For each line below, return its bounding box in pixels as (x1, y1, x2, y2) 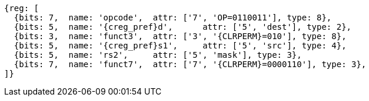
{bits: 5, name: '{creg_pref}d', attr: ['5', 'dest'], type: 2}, (14, 22, 352, 32)
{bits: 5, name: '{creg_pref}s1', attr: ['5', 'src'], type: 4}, (14, 41, 347, 50)
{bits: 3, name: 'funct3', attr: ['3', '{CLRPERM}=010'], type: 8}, (14, 32, 347, 41)
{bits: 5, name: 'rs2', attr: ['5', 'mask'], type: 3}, (14, 50, 302, 60)
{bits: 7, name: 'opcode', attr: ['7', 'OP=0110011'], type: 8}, (14, 13, 332, 22)
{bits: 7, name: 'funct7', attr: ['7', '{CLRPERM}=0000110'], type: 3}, (14, 60, 367, 69)
